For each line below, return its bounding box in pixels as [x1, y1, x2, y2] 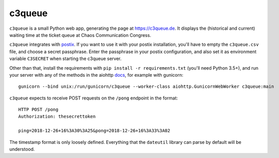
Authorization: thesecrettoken [18, 114, 96, 120]
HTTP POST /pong [18, 107, 59, 113]
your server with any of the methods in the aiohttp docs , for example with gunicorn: [9, 72, 183, 78]
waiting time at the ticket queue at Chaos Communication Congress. [9, 32, 152, 38]
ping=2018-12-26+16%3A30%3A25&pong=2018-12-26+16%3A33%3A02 [18, 128, 170, 134]
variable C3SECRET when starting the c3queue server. [9, 56, 122, 62]
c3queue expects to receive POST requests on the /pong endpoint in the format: [9, 95, 178, 101]
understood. [9, 146, 35, 152]
